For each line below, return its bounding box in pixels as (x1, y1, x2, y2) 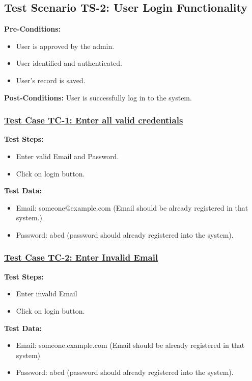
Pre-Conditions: (4, 23, 61, 34)
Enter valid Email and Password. (16, 150, 119, 161)
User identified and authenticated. (16, 58, 122, 68)
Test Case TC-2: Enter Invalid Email (4, 251, 158, 264)
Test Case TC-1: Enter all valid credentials (4, 114, 183, 126)
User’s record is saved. (16, 74, 86, 85)
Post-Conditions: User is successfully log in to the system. (4, 92, 192, 103)
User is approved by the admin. (16, 40, 115, 51)
